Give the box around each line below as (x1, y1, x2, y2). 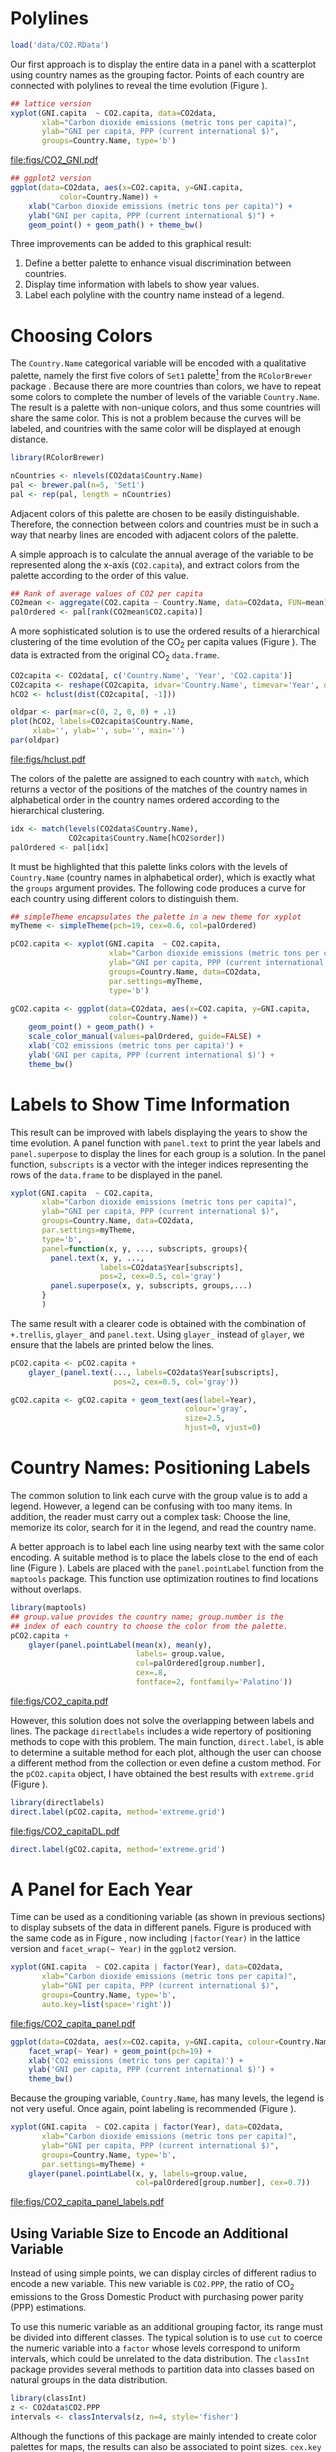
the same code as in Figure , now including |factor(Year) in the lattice (10, 1932, 301, 1944)
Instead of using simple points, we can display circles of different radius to (10, 2267, 317, 2279)
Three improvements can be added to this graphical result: (10, 238, 252, 250)
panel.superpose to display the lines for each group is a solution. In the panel (10, 1147, 326, 1159)
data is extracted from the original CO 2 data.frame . (10, 648, 220, 663)
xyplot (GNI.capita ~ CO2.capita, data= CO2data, (10, 108, 217, 118)
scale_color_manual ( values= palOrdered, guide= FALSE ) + (28, 1032, 262, 1042)
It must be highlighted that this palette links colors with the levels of (10, 860, 288, 872)
